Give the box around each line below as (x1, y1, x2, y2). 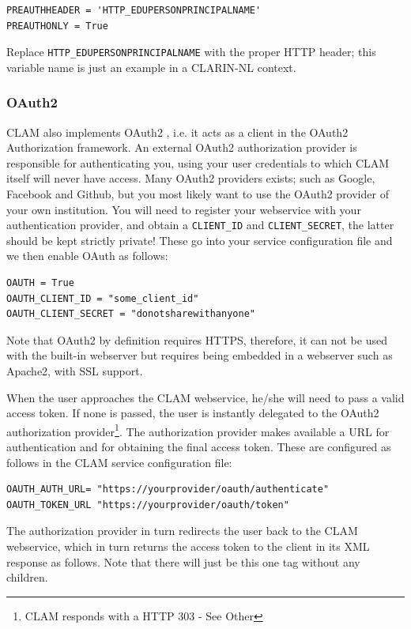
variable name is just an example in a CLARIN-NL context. (6, 58, 296, 75)
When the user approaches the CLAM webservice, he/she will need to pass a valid (6, 389, 405, 405)
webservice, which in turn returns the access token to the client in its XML (6, 538, 370, 555)
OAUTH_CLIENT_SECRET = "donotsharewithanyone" (6, 308, 255, 320)
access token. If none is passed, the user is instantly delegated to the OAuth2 (6, 405, 379, 421)
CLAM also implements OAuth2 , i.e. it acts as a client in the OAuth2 (6, 123, 349, 140)
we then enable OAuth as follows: (6, 247, 168, 264)
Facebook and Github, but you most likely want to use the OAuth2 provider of (6, 186, 389, 202)
